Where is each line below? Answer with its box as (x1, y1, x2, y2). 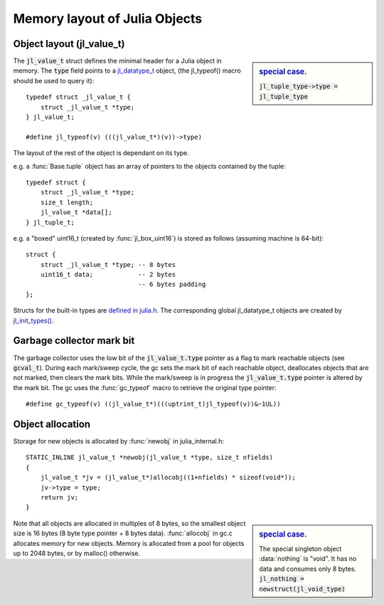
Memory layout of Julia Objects (13, 11, 203, 26)
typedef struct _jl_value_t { (26, 93, 132, 101)
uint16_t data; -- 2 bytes (40, 270, 176, 279)
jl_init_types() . (13, 316, 54, 325)
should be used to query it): (13, 76, 95, 85)
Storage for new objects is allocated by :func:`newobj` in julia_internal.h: (13, 437, 224, 446)
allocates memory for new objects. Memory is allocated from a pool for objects (13, 539, 245, 547)
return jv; (40, 493, 79, 501)
